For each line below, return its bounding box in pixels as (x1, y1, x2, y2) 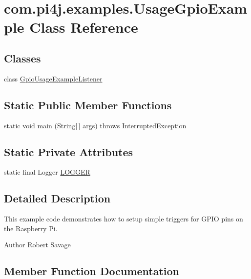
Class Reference (29, 17, 138, 37)
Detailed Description (4, 191, 111, 206)
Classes (4, 50, 41, 65)
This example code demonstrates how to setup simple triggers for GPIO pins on (4, 214, 243, 224)
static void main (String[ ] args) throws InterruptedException (4, 120, 187, 130)
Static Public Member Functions (4, 97, 172, 112)
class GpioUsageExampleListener (4, 73, 103, 83)
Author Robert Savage (4, 239, 71, 250)
